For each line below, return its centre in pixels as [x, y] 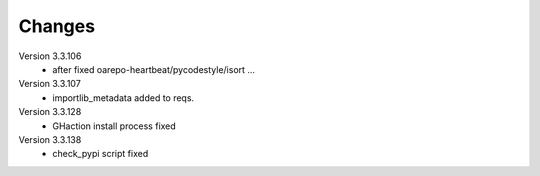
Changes [56, 26]
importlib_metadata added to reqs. [123, 97]
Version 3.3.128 [50, 112]
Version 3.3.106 [50, 56]
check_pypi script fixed [100, 154]
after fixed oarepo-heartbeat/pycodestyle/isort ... [153, 69]
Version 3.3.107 [50, 84]
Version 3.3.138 [50, 139]
